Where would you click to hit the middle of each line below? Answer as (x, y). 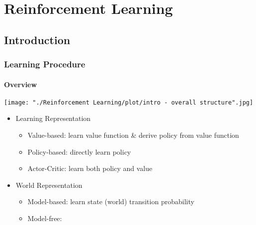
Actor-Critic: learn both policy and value (90, 168)
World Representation (49, 185)
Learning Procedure (45, 64)
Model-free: (45, 218)
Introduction (37, 39)
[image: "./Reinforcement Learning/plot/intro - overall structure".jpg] (129, 102)
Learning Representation (53, 118)
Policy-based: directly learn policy (79, 151)
